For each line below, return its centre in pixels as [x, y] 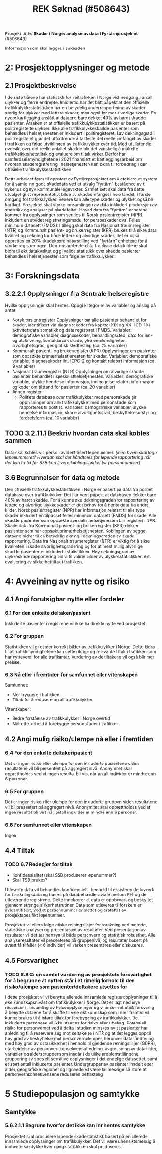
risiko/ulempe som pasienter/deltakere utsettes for [66, 987]
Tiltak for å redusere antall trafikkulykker [52, 700]
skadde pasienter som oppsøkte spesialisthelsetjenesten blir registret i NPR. [81, 520]
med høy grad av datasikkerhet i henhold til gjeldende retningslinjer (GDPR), [81, 1043]
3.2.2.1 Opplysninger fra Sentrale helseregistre [77, 294]
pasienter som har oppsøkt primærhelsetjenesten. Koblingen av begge [75, 531]
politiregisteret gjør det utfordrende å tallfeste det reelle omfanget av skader [81, 139]
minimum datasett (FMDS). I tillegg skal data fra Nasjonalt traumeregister [78, 225]
